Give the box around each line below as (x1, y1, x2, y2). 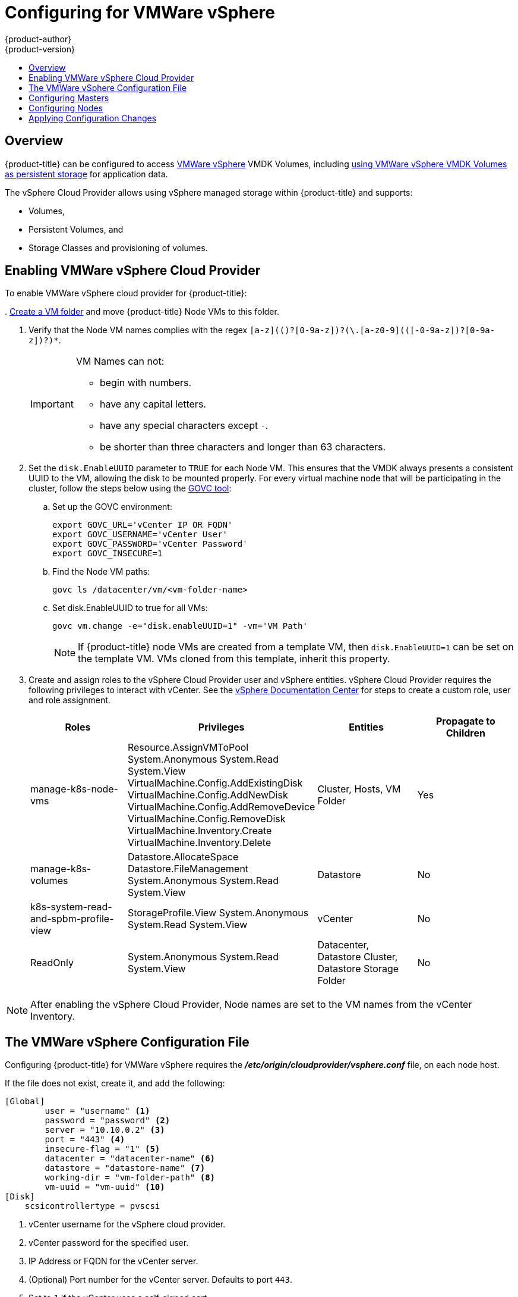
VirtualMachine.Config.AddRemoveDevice (127, 801, 315, 813)
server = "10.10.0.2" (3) (45, 1125, 165, 1135)
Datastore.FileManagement (127, 863, 249, 875)
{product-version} (5, 43, 75, 54)
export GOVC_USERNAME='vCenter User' (52, 530, 228, 540)
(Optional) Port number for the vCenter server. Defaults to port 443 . (29, 1274, 293, 1285)
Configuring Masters (29, 92, 109, 103)
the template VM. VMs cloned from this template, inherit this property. (78, 653, 390, 665)
